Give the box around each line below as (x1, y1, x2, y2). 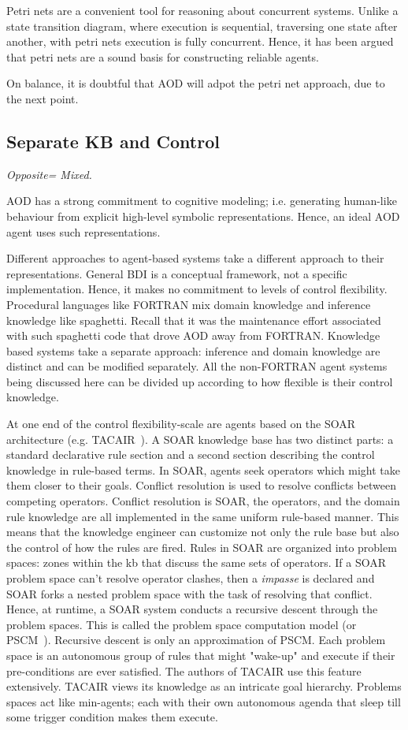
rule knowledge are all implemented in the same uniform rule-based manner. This (6, 508, 399, 524)
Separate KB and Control (6, 128, 220, 153)
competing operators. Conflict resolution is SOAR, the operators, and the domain (6, 493, 400, 509)
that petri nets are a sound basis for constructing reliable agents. (6, 48, 319, 65)
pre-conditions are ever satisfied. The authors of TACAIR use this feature (6, 662, 362, 679)
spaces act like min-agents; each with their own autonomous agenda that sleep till (6, 693, 401, 710)
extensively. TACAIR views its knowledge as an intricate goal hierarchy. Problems (6, 678, 402, 695)
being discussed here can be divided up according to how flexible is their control (6, 373, 393, 389)
